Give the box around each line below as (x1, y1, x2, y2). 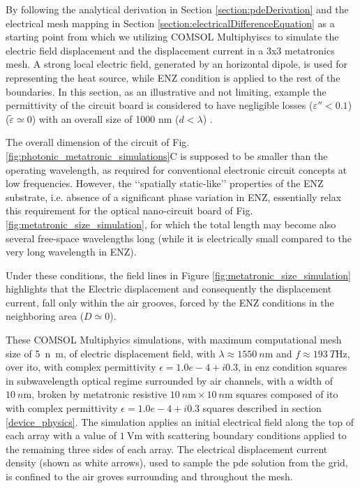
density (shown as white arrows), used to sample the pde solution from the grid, (6, 455, 348, 470)
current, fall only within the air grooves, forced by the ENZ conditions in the (6, 295, 334, 309)
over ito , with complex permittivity (6, 360, 156, 374)
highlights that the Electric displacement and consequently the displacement (6, 281, 332, 296)
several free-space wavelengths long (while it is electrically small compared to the (6, 230, 352, 245)
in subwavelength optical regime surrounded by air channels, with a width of (6, 373, 333, 387)
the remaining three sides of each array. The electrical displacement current (6, 441, 328, 456)
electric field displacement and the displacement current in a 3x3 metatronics (6, 43, 335, 57)
